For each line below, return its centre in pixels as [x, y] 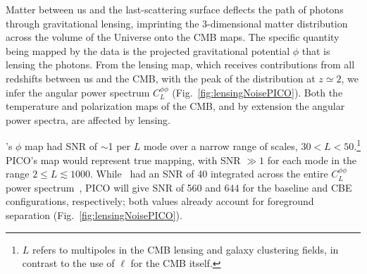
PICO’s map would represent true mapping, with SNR [123, 160]
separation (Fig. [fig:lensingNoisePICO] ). [94, 214]
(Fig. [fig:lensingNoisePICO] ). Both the [257, 92]
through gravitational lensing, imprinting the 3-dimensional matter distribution [177, 23]
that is [316, 50]
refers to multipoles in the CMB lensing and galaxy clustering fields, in [186, 249]
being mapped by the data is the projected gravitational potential [148, 50]
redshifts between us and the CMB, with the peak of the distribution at [161, 78]
